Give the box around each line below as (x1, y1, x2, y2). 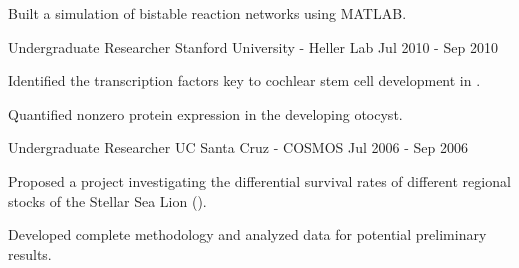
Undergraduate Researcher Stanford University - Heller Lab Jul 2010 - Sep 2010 (8, 36, 498, 57)
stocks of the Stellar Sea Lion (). (8, 190, 207, 211)
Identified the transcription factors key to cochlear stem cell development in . (8, 70, 481, 91)
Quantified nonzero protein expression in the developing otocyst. (8, 103, 403, 124)
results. (8, 243, 52, 264)
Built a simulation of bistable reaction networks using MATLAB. (8, 3, 407, 23)
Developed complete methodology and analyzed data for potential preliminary (8, 224, 487, 245)
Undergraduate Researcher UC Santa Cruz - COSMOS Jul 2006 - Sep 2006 (8, 137, 468, 158)
